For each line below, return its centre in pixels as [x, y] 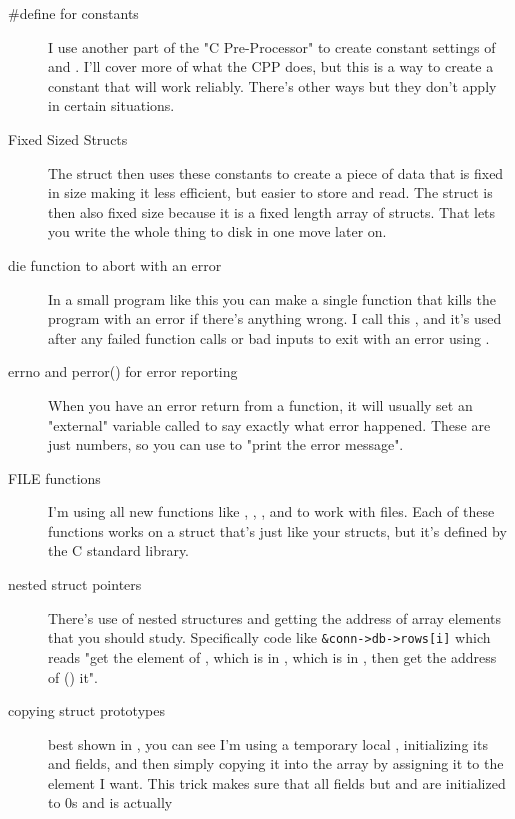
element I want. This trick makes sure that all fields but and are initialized [277, 782]
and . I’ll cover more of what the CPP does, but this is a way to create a [271, 66]
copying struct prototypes [86, 710]
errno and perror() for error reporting [123, 371]
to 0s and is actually [110, 802]
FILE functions [54, 477]
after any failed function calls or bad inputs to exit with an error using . [269, 337]
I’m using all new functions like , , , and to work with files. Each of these [271, 511]
